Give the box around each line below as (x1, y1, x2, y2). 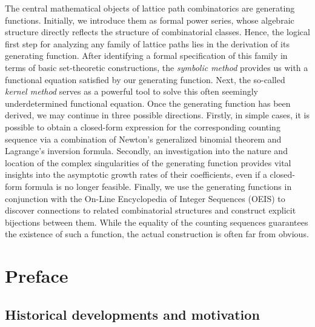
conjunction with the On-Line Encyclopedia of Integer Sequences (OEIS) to (5, 192, 285, 204)
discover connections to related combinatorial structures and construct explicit (5, 204, 296, 217)
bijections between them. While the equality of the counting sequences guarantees (5, 215, 308, 228)
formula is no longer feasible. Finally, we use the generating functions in (25, 180, 292, 192)
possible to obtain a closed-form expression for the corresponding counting (5, 120, 280, 133)
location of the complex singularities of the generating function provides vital (5, 156, 291, 169)
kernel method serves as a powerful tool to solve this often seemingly (5, 85, 258, 98)
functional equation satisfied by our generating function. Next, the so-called (5, 73, 285, 86)
